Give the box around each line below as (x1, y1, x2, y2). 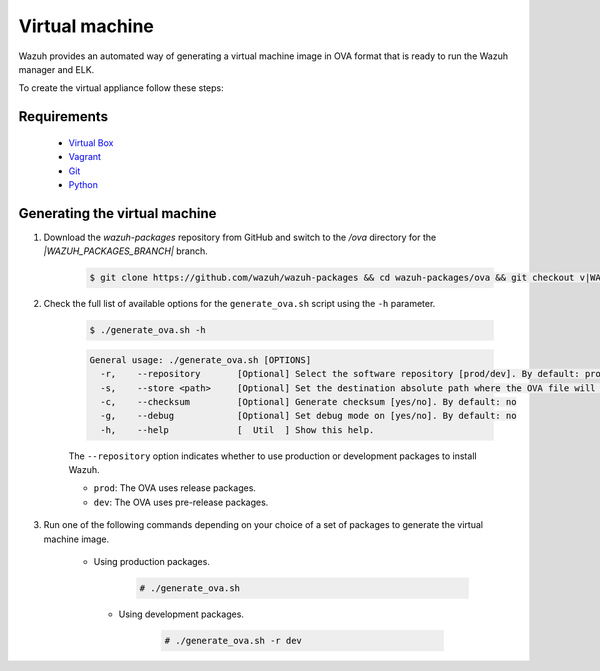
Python (68, 178, 99, 190)
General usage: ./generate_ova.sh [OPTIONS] (89, 354, 312, 365)
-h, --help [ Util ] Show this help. (100, 424, 375, 435)
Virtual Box (68, 136, 114, 149)
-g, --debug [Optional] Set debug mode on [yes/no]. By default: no (100, 410, 517, 422)
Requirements (18, 108, 109, 125)
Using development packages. (118, 608, 245, 620)
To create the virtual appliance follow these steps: (18, 82, 224, 94)
